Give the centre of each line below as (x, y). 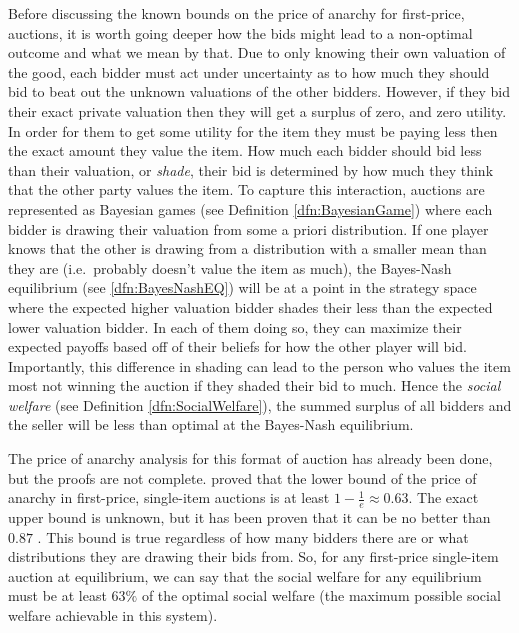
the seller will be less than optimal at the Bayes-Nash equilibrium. (211, 424)
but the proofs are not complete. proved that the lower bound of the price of (242, 477)
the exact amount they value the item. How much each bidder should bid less (245, 150)
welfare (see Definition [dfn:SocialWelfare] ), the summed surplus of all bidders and (260, 404)
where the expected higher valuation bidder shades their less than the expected (250, 306)
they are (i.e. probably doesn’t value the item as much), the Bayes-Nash (230, 267)
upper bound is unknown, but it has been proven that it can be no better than (249, 517)
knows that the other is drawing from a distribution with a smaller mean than (247, 248)
